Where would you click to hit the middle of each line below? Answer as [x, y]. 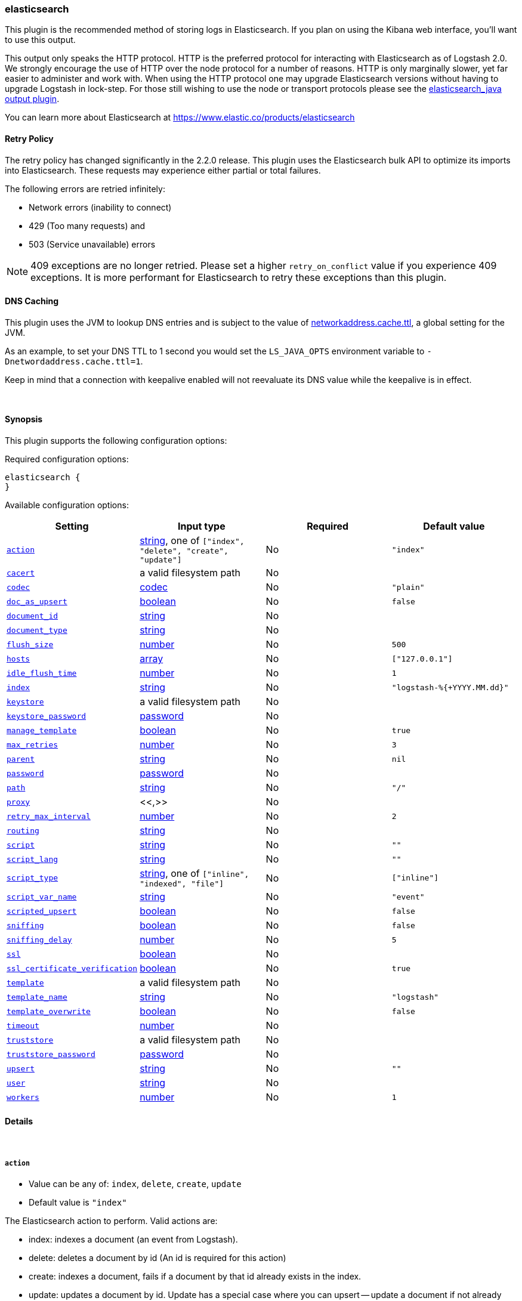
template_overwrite [49, 1011]
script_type [33, 878]
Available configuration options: [67, 505]
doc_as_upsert [37, 601]
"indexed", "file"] [182, 884]
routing [23, 830]
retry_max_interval [49, 816]
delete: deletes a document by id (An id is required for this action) [157, 1258]
